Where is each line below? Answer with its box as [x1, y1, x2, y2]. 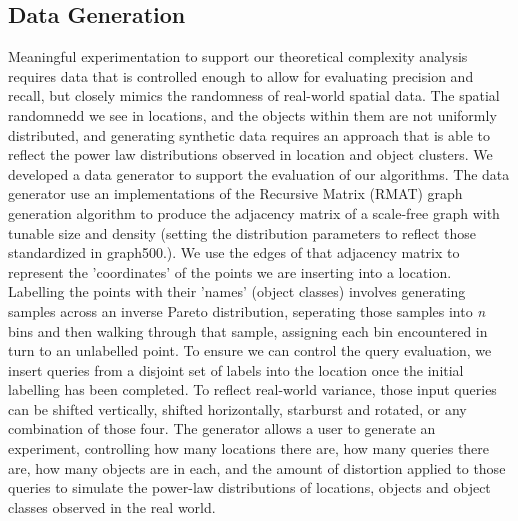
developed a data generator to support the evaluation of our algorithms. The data [8, 163, 510, 184]
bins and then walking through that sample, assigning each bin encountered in [8, 320, 488, 341]
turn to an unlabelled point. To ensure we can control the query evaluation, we [8, 340, 492, 361]
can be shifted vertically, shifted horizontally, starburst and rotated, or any [8, 398, 467, 419]
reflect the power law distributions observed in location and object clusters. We [8, 144, 493, 165]
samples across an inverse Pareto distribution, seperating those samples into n [8, 300, 486, 321]
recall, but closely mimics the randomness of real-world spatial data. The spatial [8, 85, 500, 106]
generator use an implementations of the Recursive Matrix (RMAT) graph [8, 183, 463, 204]
